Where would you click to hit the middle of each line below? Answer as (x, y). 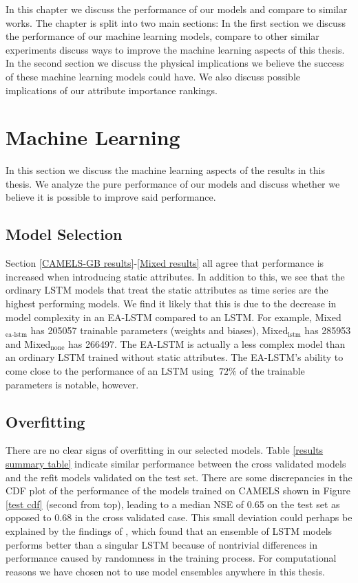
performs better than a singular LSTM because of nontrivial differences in (162, 544)
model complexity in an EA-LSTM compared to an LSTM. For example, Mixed (173, 317)
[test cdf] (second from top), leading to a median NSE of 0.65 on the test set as (173, 504)
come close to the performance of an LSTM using (110, 371)
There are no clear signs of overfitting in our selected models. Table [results (165, 450)
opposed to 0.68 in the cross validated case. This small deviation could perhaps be (179, 517)
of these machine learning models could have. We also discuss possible (153, 76)
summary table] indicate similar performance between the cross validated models (176, 463)
